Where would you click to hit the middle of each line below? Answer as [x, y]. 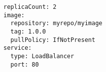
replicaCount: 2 [30, 7]
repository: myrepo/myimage [56, 23]
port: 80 [25, 64]
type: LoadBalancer [42, 56]
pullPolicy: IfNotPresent [53, 40]
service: [18, 48]
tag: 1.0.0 [28, 31]
